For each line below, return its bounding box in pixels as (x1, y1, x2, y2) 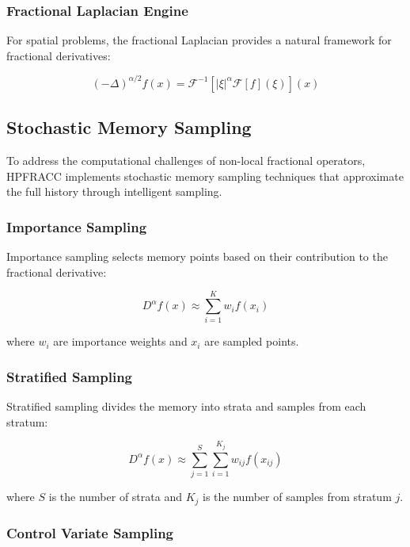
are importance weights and (53, 333, 188, 350)
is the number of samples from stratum (203, 488, 392, 505)
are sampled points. (204, 333, 299, 350)
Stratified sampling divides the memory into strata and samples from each (6, 398, 366, 415)
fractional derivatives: (6, 47, 111, 63)
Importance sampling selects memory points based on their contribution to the (6, 248, 388, 265)
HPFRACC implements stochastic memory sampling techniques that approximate (6, 167, 404, 184)
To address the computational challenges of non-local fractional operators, (6, 152, 366, 169)
